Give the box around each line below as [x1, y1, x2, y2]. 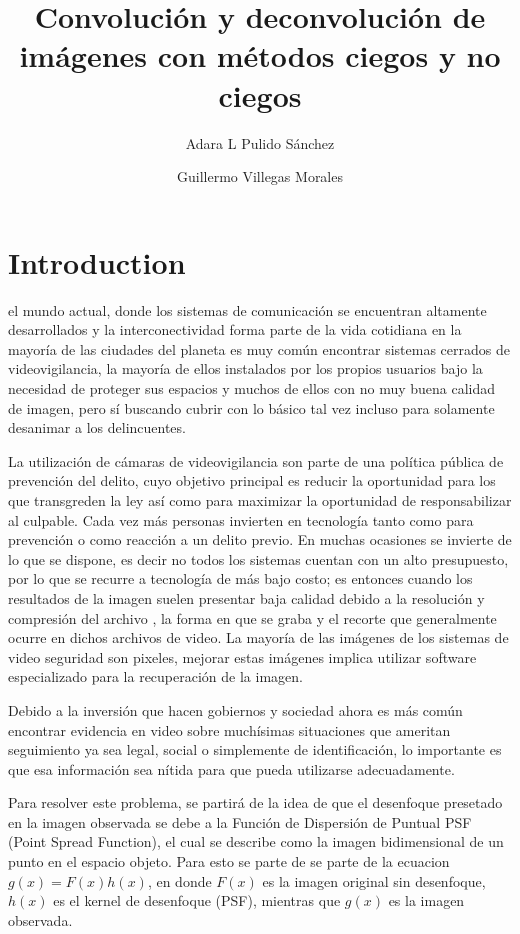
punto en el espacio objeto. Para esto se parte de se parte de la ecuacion [8, 851, 450, 872]
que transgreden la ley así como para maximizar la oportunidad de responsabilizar [8, 489, 512, 510]
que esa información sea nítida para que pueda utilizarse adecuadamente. [8, 758, 455, 779]
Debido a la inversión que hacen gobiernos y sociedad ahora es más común [8, 699, 463, 720]
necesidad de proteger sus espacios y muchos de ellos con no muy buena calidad [8, 378, 496, 398]
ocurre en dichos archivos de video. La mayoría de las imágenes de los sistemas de [8, 627, 509, 648]
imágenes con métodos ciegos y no [19, 35, 501, 76]
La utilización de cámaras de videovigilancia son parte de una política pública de [8, 450, 504, 471]
